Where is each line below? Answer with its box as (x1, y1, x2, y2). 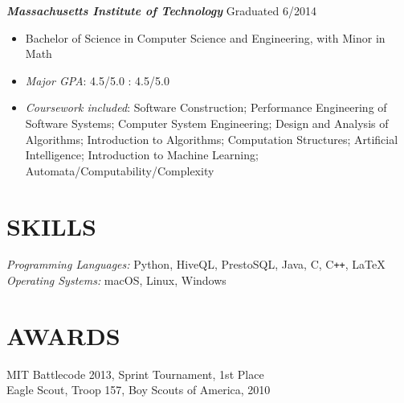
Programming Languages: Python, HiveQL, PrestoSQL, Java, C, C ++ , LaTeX (6, 256, 386, 273)
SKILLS (6, 209, 96, 242)
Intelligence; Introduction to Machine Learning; (25, 146, 259, 163)
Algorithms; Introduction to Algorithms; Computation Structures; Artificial (25, 130, 398, 147)
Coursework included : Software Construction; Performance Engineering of (25, 99, 387, 116)
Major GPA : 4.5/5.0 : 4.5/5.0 (25, 72, 169, 88)
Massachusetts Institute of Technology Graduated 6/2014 (6, 2, 316, 19)
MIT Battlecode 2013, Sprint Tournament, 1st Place (6, 365, 264, 382)
